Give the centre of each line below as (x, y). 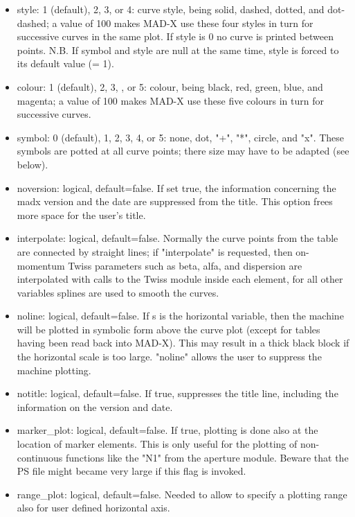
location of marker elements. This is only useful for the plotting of (157, 444)
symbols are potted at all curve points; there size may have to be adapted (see (183, 151)
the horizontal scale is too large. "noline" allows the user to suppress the (169, 357)
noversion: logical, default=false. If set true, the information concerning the (176, 187)
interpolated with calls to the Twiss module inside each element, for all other (180, 279)
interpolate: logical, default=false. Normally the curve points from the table (177, 238)
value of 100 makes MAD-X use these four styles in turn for (187, 23)
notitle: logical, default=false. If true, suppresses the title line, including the (177, 393)
